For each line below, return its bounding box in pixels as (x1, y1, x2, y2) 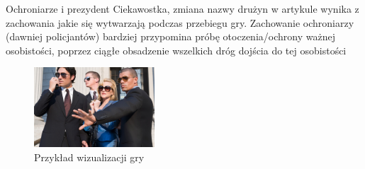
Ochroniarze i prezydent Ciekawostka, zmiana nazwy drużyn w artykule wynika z (6, 1, 359, 16)
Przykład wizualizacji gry (34, 150, 145, 165)
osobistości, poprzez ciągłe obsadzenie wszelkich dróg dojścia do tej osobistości (6, 42, 347, 57)
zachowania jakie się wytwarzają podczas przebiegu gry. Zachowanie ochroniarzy (6, 15, 354, 30)
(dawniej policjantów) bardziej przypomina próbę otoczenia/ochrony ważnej (6, 29, 335, 44)
